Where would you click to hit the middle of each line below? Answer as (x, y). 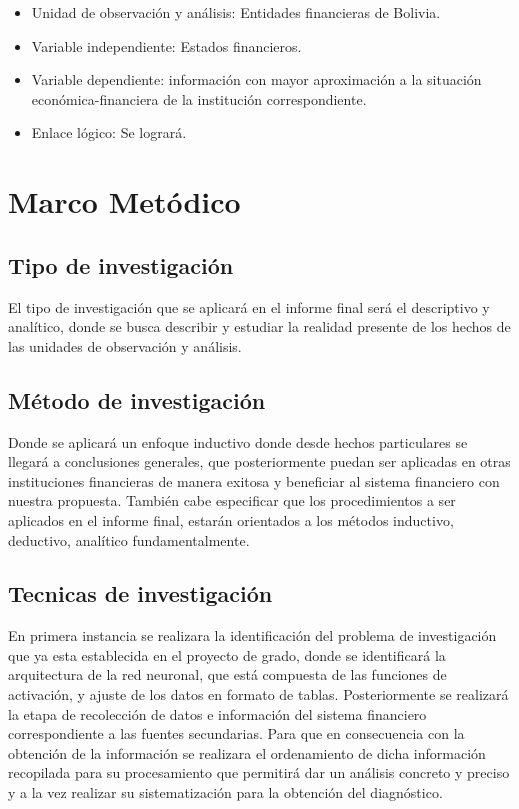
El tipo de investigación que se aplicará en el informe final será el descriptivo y (249, 306)
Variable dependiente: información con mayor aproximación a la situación (256, 79)
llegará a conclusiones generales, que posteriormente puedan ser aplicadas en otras (259, 461)
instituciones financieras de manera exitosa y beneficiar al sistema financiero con (254, 480)
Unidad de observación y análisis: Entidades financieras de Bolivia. (236, 12)
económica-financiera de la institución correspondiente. (199, 98)
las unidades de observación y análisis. (125, 345)
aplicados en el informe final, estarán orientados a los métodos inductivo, (231, 519)
